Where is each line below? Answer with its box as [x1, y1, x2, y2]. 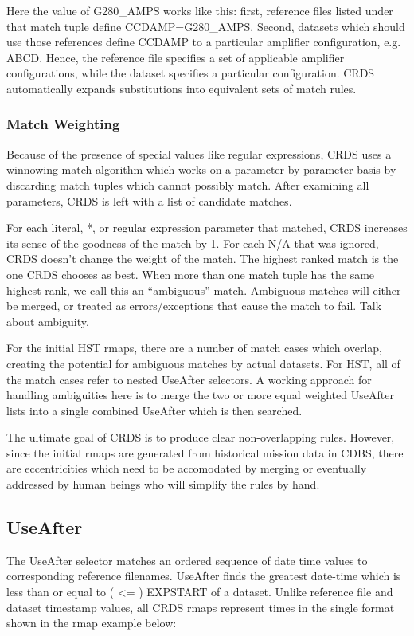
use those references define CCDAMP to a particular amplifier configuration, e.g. [6, 33, 401, 50]
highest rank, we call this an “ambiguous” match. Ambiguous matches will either [6, 281, 401, 298]
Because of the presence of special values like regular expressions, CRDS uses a [6, 145, 392, 162]
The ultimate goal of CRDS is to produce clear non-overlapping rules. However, [6, 429, 395, 446]
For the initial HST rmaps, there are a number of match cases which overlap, [6, 340, 382, 356]
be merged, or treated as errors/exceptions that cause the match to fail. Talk [6, 297, 382, 314]
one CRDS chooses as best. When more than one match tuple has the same [6, 265, 375, 282]
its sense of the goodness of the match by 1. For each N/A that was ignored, [6, 234, 379, 251]
